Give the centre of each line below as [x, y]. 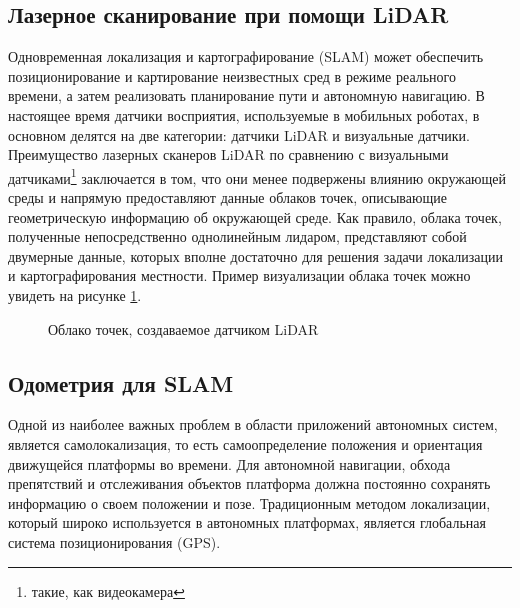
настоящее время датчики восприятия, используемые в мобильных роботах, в [244, 114]
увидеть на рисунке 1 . [75, 294]
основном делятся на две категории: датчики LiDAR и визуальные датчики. [239, 134]
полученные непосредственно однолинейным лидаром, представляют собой [237, 236]
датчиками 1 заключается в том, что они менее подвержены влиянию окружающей [257, 176]
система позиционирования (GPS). [114, 541]
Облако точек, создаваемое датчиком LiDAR [183, 328]
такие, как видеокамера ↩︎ [108, 590]
